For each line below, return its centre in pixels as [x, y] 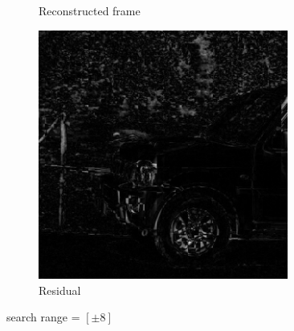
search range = [43, 317]
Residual [60, 290]
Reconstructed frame [90, 10]
